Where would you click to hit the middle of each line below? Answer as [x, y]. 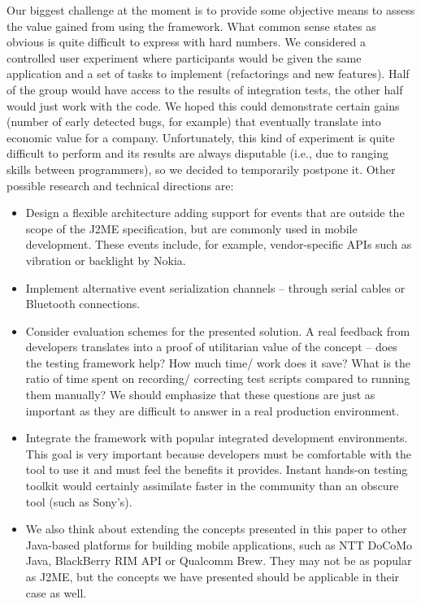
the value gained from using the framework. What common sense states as [191, 26]
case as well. [56, 592]
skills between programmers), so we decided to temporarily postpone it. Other [201, 169]
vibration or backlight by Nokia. [106, 260]
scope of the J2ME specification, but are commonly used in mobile [191, 228]
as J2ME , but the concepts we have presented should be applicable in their [213, 576]
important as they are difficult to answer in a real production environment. [213, 410]
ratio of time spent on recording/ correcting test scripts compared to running [218, 378]
